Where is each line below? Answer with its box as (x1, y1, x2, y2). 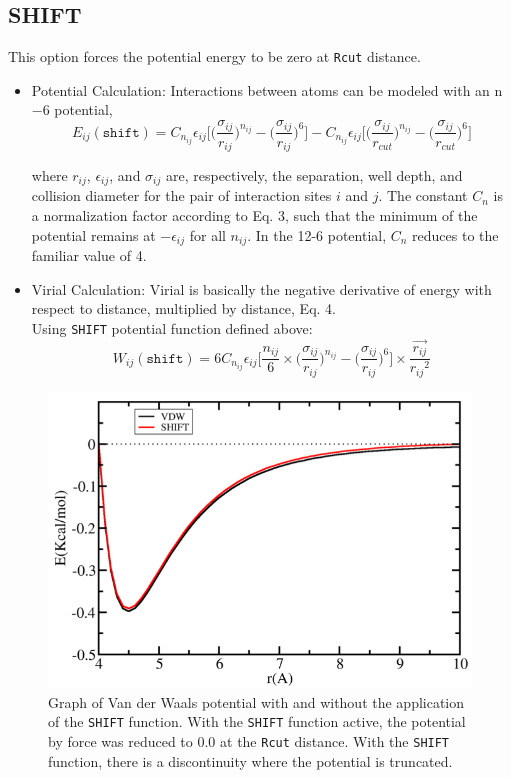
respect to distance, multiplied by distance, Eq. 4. (31, 298, 336, 319)
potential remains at (31, 224, 156, 245)
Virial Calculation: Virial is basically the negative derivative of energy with (31, 278, 492, 299)
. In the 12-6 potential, (247, 224, 387, 245)
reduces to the (412, 224, 499, 245)
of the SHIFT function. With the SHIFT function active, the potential (48, 711, 466, 732)
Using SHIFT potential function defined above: (31, 317, 313, 338)
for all (189, 224, 226, 245)
